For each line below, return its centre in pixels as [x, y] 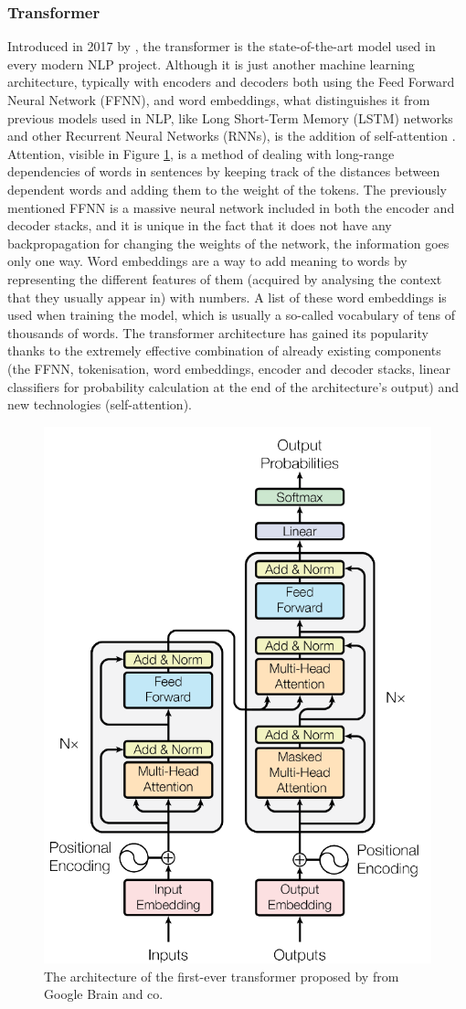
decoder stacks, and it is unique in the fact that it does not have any [200, 225]
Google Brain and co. [104, 994]
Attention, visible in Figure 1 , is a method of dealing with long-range [201, 153]
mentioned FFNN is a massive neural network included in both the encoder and [231, 207]
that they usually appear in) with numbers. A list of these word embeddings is [227, 297]
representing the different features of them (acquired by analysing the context [225, 278]
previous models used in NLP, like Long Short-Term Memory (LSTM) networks [230, 117]
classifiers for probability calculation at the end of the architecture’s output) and [233, 386]
